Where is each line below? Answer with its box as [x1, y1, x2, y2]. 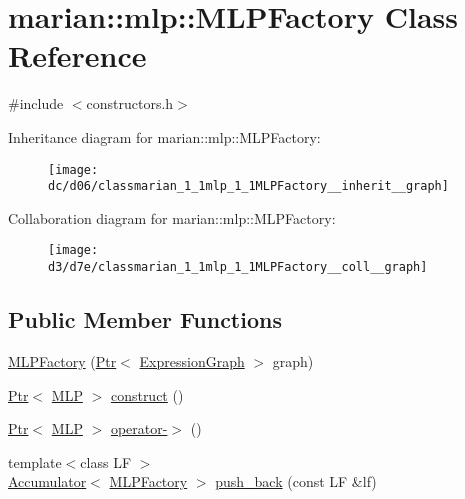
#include [8, 93, 64, 114]
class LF [80, 451, 132, 472]
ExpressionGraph [139, 350, 245, 371]
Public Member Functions [8, 304, 282, 335]
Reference [8, 35, 147, 76]
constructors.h [86, 93, 174, 114]
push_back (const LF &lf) [215, 471, 377, 492]
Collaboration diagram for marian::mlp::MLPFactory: [8, 207, 336, 228]
